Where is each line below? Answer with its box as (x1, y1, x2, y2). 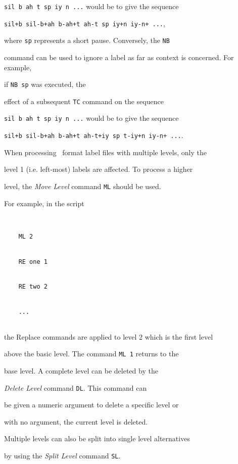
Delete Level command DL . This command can (4, 382, 147, 393)
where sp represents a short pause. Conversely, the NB (4, 35, 170, 45)
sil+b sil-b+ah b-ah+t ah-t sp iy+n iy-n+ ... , (4, 18, 165, 28)
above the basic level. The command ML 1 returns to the (4, 348, 179, 359)
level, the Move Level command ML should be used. (4, 180, 161, 191)
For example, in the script (4, 198, 84, 208)
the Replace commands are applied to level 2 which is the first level (4, 331, 213, 342)
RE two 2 (18, 283, 47, 291)
